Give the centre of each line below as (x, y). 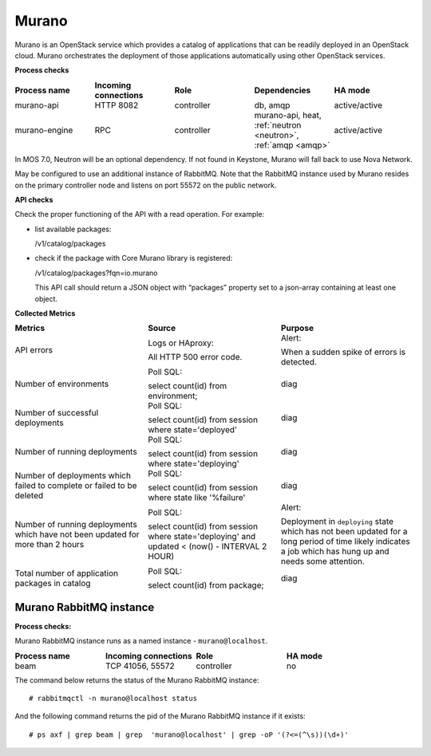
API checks (34, 199)
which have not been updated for (77, 534)
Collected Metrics (45, 313)
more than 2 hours (49, 545)
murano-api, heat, (288, 115)
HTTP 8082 (117, 105)
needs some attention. (322, 561)
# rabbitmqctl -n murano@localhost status (113, 699)
